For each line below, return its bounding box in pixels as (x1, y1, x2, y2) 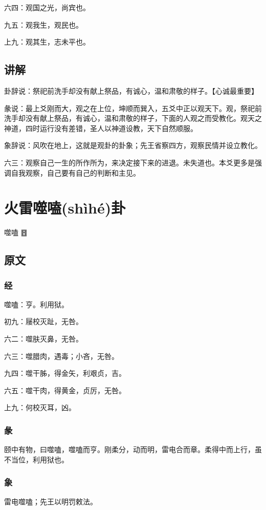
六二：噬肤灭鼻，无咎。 (4, 333, 83, 344)
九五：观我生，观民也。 (4, 19, 83, 30)
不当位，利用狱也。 (4, 454, 69, 464)
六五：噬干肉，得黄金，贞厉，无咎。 (4, 385, 126, 395)
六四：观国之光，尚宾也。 (4, 2, 90, 12)
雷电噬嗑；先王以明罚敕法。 (4, 496, 97, 506)
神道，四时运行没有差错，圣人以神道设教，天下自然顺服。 (4, 122, 197, 133)
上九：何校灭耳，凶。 (4, 402, 76, 413)
